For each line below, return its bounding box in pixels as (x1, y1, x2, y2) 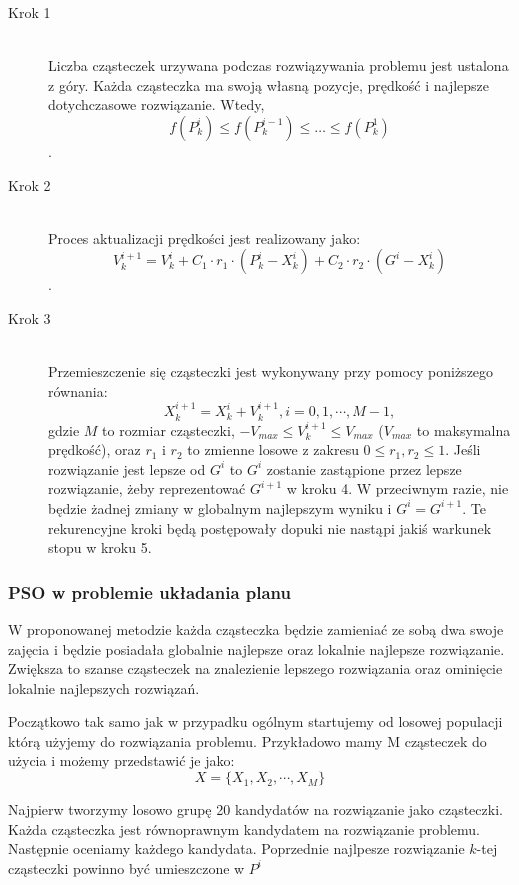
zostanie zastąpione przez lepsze (266, 458, 462, 479)
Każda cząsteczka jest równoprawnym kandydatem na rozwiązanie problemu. (8, 818, 481, 839)
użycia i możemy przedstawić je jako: (8, 750, 235, 771)
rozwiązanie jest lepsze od (48, 458, 206, 479)
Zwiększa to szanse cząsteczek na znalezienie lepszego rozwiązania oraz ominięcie (8, 658, 503, 679)
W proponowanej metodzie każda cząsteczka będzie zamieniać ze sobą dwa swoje (8, 618, 504, 639)
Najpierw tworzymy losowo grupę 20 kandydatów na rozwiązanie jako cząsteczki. (8, 799, 503, 820)
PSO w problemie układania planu (8, 579, 291, 604)
